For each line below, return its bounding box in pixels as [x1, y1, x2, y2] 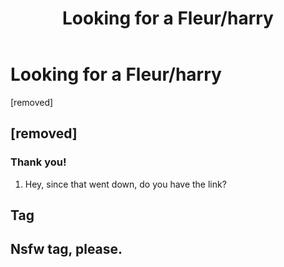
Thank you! [10, 155, 67, 169]
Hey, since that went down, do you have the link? [24, 178, 227, 190]
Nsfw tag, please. [10, 241, 123, 258]
